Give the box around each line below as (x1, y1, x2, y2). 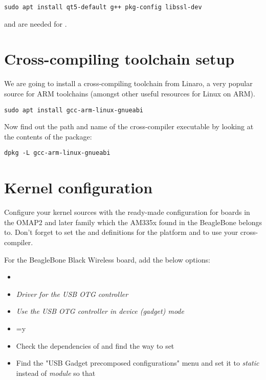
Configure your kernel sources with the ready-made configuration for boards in (4, 207, 250, 217)
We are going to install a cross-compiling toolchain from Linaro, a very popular (4, 78, 253, 89)
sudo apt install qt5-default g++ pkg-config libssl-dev (4, 4, 202, 11)
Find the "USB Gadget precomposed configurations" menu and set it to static (16, 357, 259, 368)
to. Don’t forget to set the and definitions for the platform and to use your (4, 227, 238, 237)
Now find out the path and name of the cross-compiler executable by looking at (4, 121, 254, 132)
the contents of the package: (4, 131, 92, 142)
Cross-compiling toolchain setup (4, 48, 235, 69)
